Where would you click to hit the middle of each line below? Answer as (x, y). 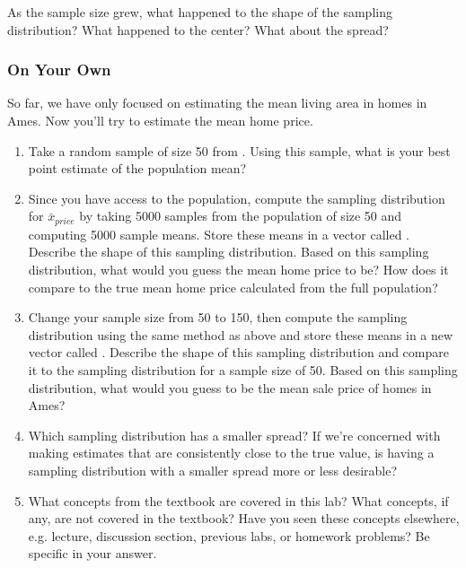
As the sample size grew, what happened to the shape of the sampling (200, 12)
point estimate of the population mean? (137, 168)
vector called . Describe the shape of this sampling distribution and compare (238, 352)
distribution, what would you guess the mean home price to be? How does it (238, 270)
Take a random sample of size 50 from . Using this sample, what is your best (239, 150)
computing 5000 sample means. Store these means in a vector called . (219, 234)
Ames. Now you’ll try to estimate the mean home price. (160, 120)
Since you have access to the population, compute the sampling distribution (237, 198)
